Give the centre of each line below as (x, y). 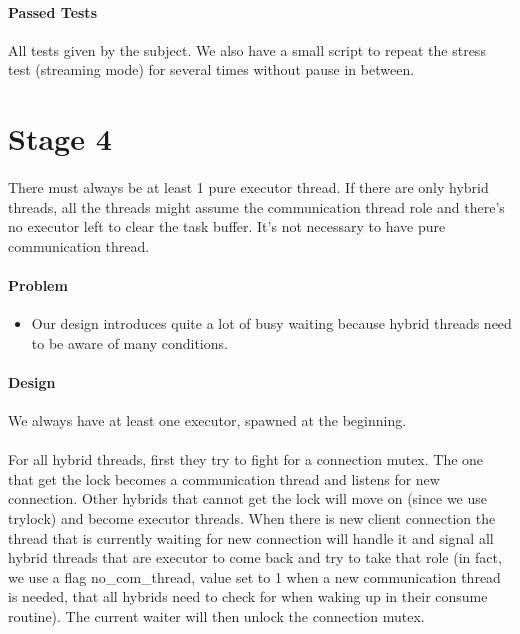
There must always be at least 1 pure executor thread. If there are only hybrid (248, 186)
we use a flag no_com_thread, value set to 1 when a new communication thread (254, 576)
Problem (38, 284)
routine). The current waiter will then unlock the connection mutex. (216, 616)
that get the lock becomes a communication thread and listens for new (224, 478)
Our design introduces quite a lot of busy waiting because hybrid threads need (271, 323)
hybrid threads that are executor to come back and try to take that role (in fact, (255, 557)
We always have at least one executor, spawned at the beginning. (207, 420)
